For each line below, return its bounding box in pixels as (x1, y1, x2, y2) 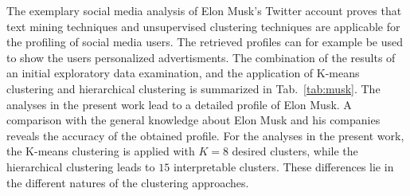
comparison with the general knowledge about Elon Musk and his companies (6, 112, 381, 128)
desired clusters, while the (232, 143, 358, 159)
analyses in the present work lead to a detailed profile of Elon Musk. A (6, 96, 352, 112)
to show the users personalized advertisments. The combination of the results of (6, 49, 396, 65)
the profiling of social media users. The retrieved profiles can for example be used (6, 33, 403, 50)
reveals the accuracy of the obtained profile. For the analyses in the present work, (6, 127, 404, 143)
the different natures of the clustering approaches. (6, 174, 249, 190)
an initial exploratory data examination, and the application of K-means (6, 65, 360, 81)
